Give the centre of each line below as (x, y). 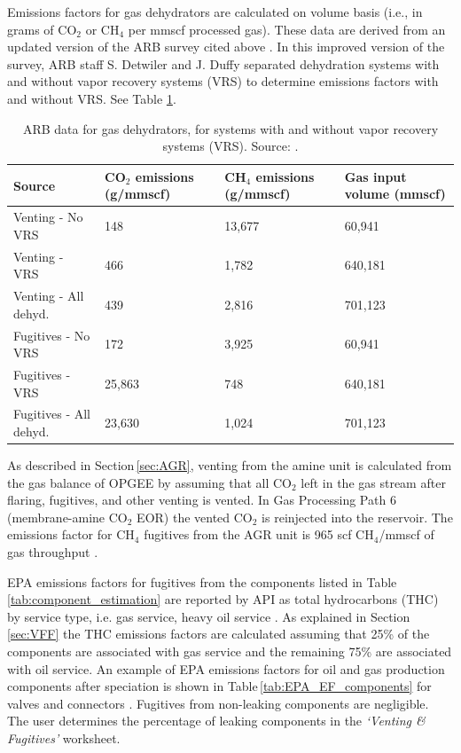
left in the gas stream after (373, 482)
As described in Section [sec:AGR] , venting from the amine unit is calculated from (230, 465)
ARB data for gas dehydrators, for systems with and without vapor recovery (230, 128)
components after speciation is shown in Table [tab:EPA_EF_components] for (219, 686)
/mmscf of (406, 534)
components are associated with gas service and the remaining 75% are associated (230, 651)
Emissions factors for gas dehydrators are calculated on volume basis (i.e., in (215, 12)
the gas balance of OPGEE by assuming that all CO (149, 482)
